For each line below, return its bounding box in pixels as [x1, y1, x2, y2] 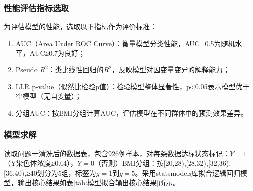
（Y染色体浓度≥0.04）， [4, 158, 78, 168]
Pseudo [15, 64, 38, 74]
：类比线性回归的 [48, 64, 104, 74]
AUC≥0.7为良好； [29, 48, 86, 58]
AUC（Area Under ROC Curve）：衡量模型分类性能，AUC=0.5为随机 [15, 38, 235, 48]
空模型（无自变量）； [15, 91, 82, 101]
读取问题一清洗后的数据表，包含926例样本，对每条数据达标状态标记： [4, 148, 230, 158]
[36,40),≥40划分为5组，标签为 [4, 167, 96, 178]
